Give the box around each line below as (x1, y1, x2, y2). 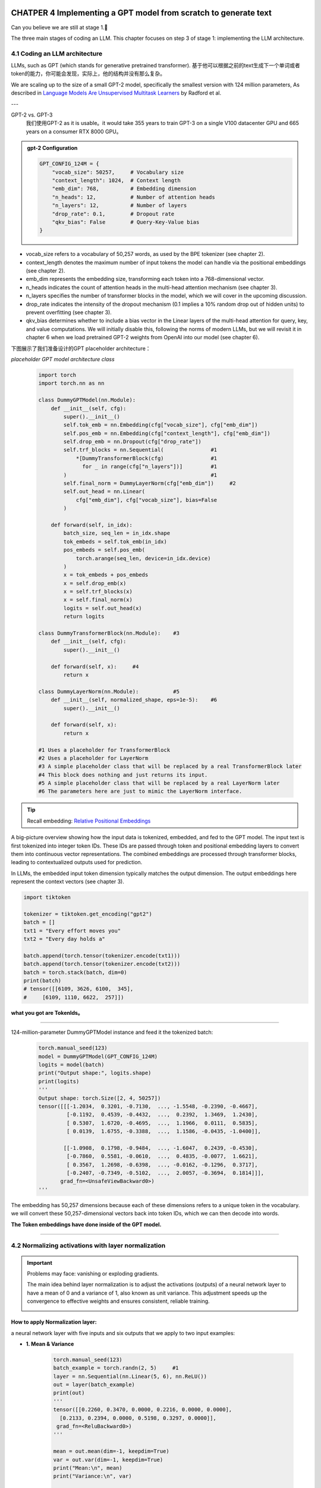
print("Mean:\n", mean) (53, 1464, 123, 1471)
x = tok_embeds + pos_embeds (63, 571, 149, 579)
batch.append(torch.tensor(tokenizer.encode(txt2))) (23, 961, 181, 967)
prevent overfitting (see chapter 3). (26, 309, 112, 315)
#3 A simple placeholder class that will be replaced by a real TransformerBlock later (38, 763, 302, 770)
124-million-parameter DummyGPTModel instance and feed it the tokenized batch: (11, 1029, 213, 1036)
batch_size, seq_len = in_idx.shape (63, 530, 171, 537)
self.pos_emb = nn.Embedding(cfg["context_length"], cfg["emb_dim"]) (63, 430, 270, 437)
